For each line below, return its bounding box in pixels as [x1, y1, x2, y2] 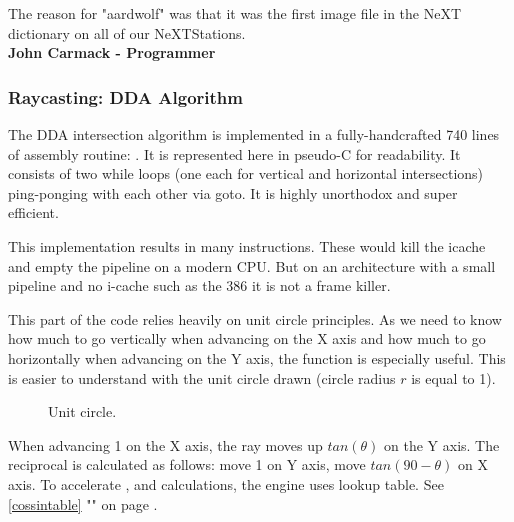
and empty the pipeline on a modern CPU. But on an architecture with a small [8, 255, 496, 276]
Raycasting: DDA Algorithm [8, 84, 243, 109]
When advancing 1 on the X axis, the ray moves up [8, 434, 323, 455]
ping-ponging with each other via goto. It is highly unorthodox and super [8, 182, 458, 203]
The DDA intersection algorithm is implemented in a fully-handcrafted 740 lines [8, 124, 500, 144]
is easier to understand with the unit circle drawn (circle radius [8, 367, 396, 388]
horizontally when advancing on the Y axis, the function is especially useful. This [8, 347, 506, 368]
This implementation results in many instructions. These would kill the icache [8, 235, 486, 256]
